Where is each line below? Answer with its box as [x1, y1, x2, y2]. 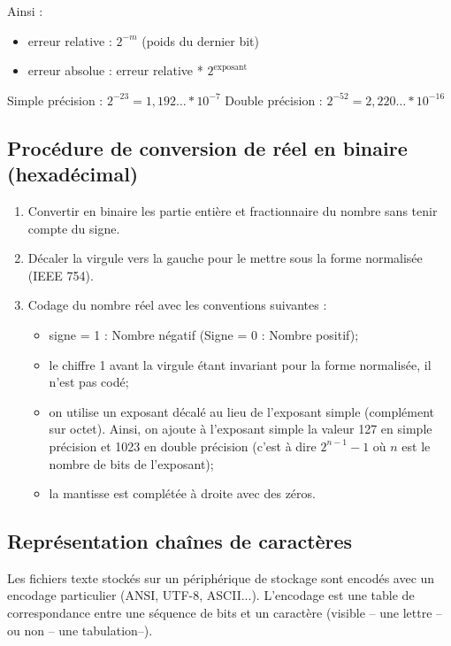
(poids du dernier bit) [141, 31, 259, 50]
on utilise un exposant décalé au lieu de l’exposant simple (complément [49, 402, 435, 420]
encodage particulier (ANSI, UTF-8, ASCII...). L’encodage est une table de [7, 586, 415, 604]
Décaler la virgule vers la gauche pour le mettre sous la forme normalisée [27, 249, 423, 267]
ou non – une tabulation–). [7, 620, 153, 639]
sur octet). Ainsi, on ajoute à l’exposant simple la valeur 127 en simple [49, 419, 432, 438]
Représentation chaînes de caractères [7, 527, 353, 555]
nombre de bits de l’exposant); [49, 454, 214, 473]
